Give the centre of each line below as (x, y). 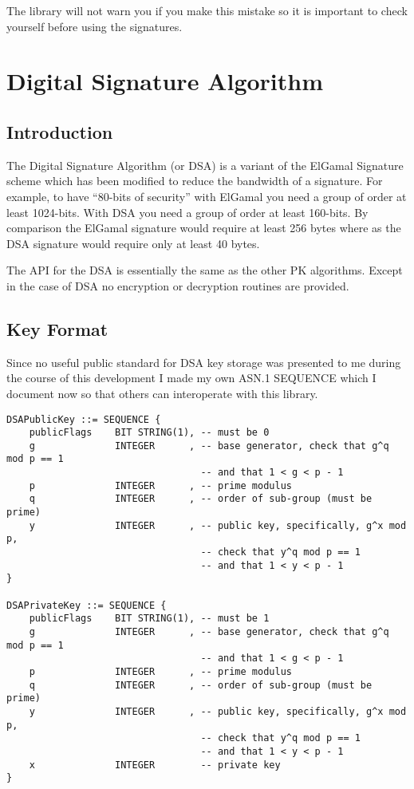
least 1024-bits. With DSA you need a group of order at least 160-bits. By (187, 212)
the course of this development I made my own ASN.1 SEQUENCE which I (191, 378)
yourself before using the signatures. (95, 26)
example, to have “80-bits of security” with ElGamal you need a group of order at (207, 196)
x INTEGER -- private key (155, 765)
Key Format (57, 328)
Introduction (60, 131)
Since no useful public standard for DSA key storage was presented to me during (204, 362)
